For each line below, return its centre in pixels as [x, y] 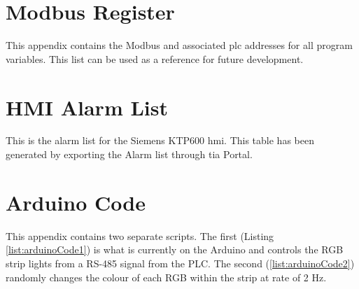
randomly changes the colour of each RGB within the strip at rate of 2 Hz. [166, 277]
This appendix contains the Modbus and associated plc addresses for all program [179, 45]
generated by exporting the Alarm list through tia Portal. [129, 154]
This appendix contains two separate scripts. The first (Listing [140, 235]
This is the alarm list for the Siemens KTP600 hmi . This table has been [160, 140]
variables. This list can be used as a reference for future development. [155, 58]
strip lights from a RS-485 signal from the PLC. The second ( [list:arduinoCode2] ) [180, 263]
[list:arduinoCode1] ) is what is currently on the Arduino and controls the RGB [175, 249]
